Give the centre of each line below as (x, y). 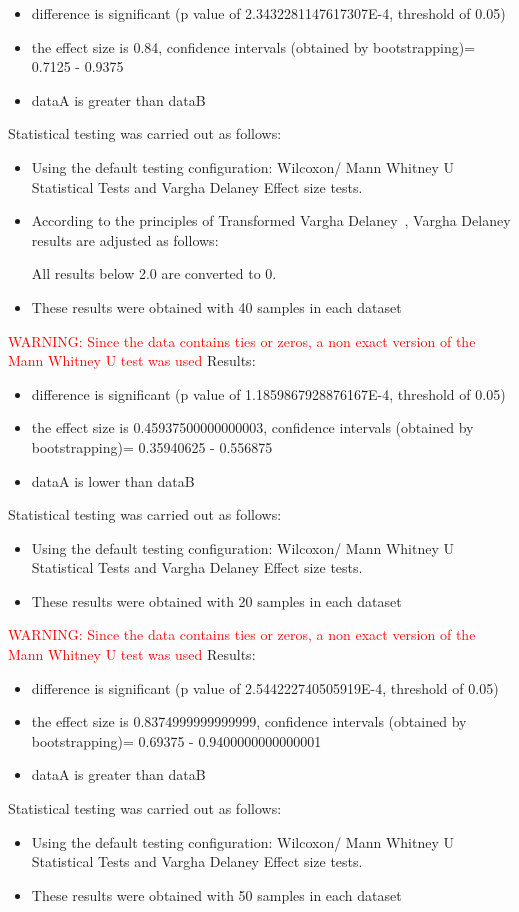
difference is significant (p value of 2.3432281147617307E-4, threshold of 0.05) (268, 13)
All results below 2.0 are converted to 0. (154, 273)
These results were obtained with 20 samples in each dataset (216, 600)
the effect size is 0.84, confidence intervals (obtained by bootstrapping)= (253, 46)
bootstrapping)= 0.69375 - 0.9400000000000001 (176, 740)
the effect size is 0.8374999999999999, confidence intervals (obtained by (249, 721)
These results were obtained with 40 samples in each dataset (216, 306)
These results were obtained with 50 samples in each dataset (216, 894)
